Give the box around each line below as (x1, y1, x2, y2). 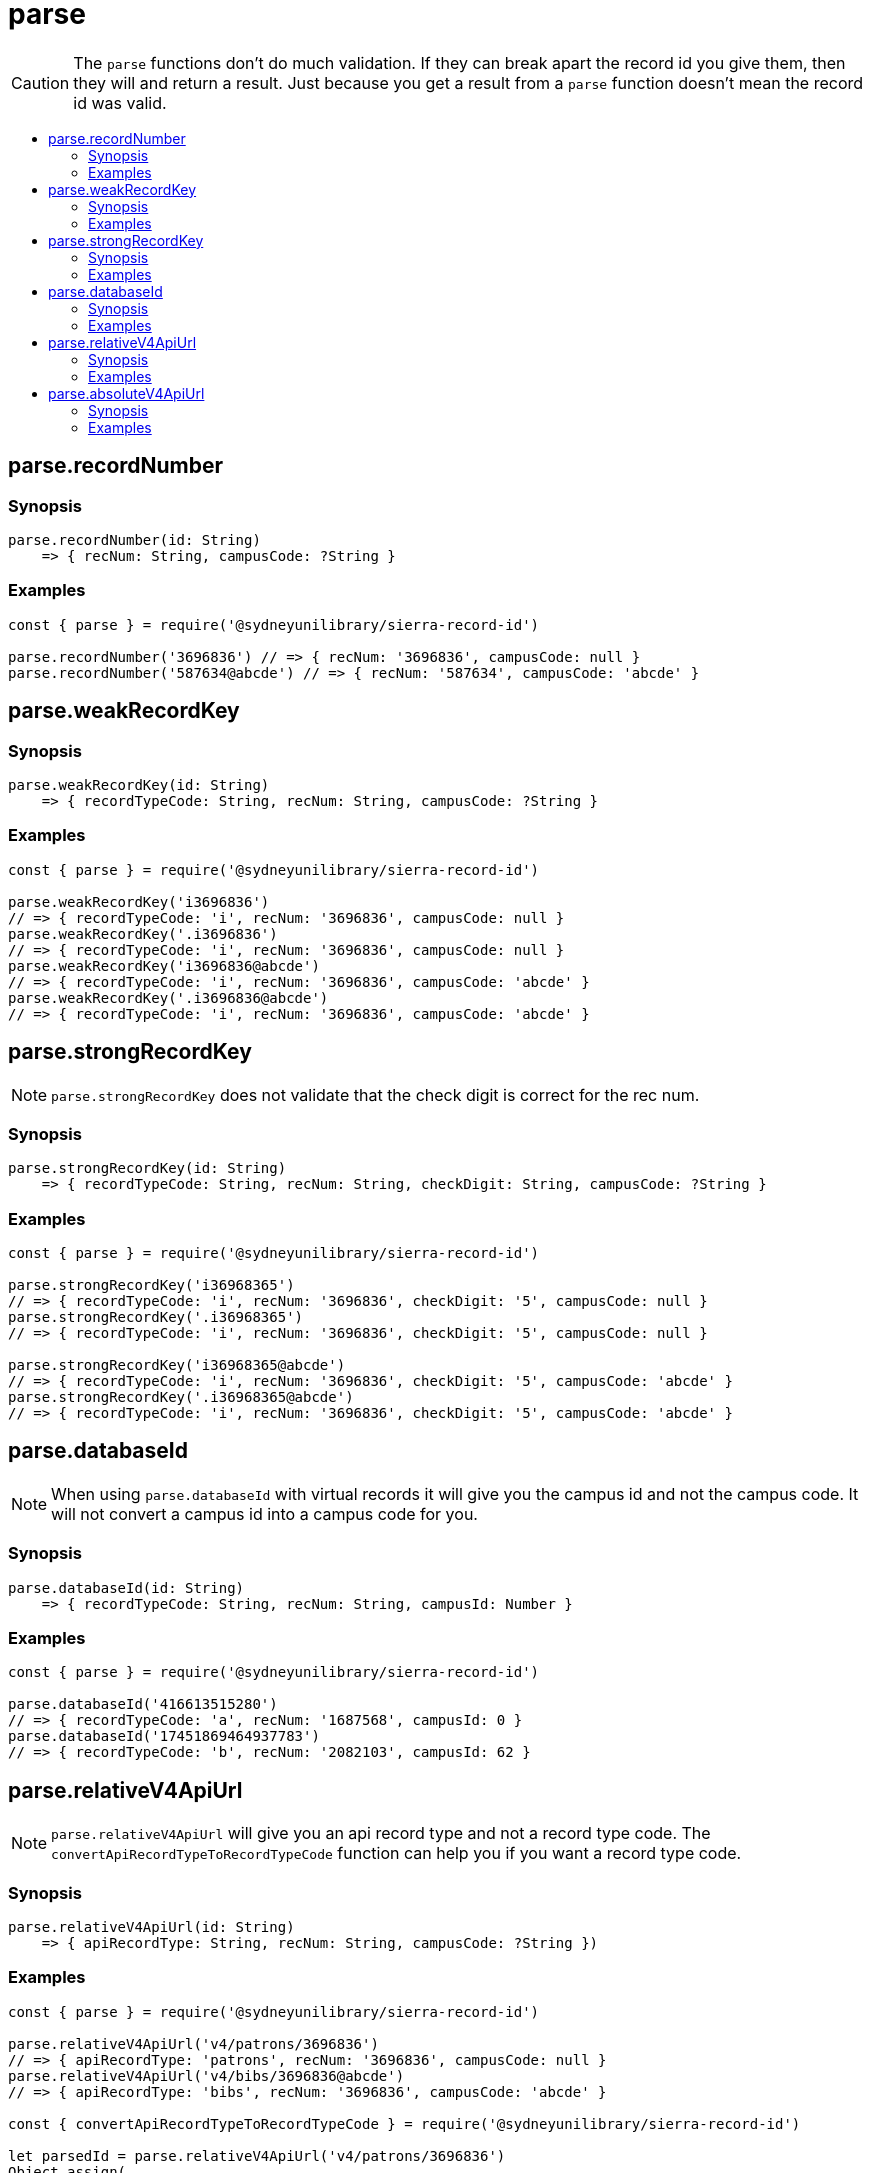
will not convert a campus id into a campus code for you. (51, 1503, 478, 1524)
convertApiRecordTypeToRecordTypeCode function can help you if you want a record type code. (51, 1843, 742, 1864)
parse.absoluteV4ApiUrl (48, 384, 205, 402)
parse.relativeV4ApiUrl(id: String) (8, 1918, 295, 1935)
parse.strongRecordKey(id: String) (8, 1160, 287, 1177)
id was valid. (73, 92, 167, 113)
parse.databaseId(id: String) (8, 1579, 245, 1596)
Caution (11, 72, 70, 93)
